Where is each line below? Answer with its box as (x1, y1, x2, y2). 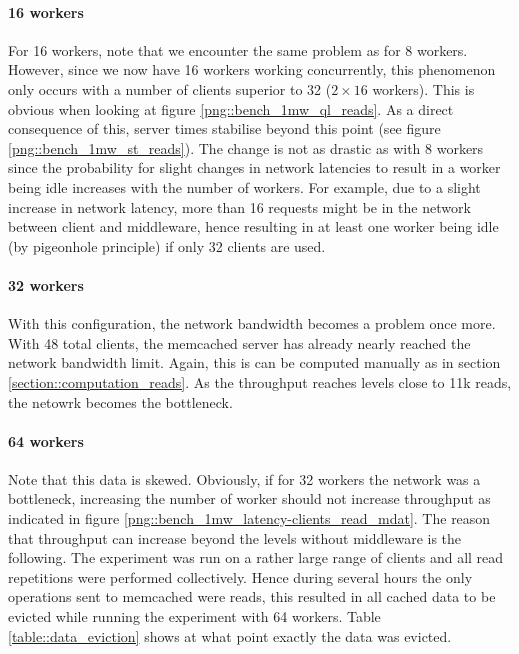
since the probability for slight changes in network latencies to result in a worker (8, 157, 501, 178)
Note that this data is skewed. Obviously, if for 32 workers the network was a (8, 468, 481, 489)
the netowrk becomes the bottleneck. (8, 391, 233, 412)
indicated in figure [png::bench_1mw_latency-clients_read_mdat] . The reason (8, 508, 491, 529)
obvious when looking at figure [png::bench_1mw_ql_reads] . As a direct (8, 98, 454, 119)
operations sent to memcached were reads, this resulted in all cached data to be (8, 586, 496, 607)
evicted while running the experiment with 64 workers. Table (8, 606, 381, 627)
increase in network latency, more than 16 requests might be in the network (8, 196, 471, 217)
